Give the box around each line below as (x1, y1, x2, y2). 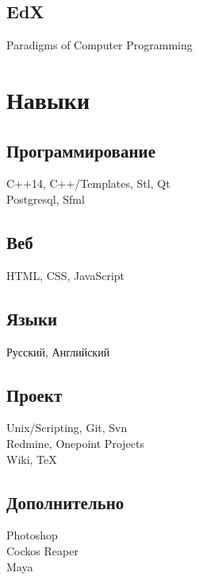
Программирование (6, 138, 155, 162)
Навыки (6, 83, 90, 115)
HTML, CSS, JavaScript (6, 267, 125, 283)
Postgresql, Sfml (6, 190, 85, 207)
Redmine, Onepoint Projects (6, 434, 144, 451)
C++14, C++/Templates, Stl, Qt (6, 175, 170, 192)
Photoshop (6, 527, 58, 543)
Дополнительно (6, 489, 124, 514)
